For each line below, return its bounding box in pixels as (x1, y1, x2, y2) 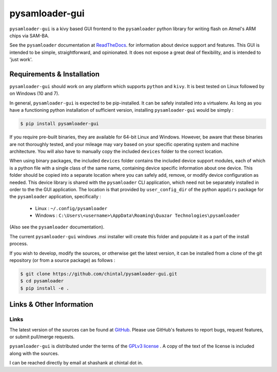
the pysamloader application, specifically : (9, 194, 101, 200)
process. (9, 241, 28, 247)
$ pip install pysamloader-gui (20, 121, 100, 127)
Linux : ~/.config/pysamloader (35, 205, 108, 211)
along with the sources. (9, 350, 59, 356)
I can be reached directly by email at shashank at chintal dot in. (9, 360, 143, 366)
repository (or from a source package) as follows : (9, 257, 115, 263)
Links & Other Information (9, 300, 93, 309)
